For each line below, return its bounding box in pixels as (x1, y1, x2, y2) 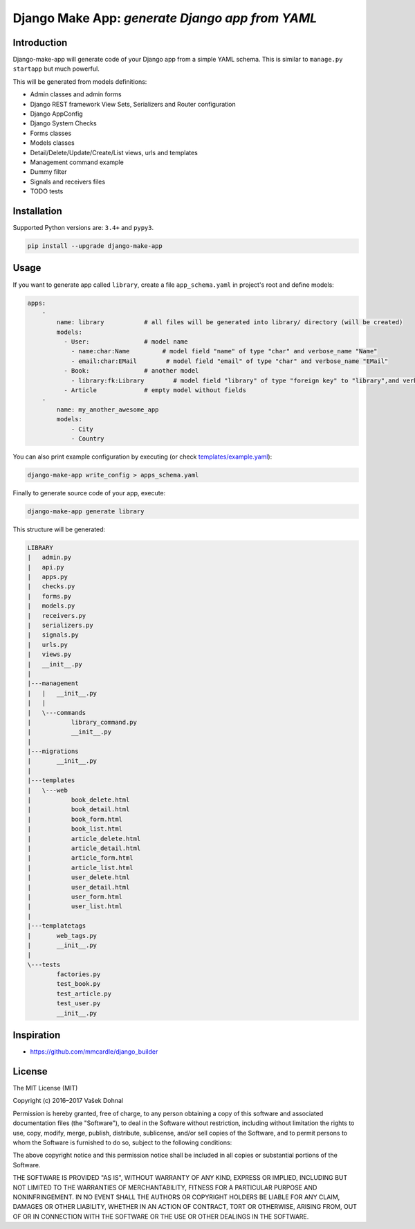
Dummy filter (30, 168, 67, 176)
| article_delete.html (27, 835, 141, 842)
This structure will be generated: (12, 525, 106, 533)
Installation (12, 205, 62, 217)
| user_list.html (27, 903, 122, 910)
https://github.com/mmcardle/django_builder (30, 1047, 158, 1056)
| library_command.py (27, 718, 138, 726)
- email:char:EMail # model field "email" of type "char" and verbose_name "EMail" (71, 357, 389, 365)
